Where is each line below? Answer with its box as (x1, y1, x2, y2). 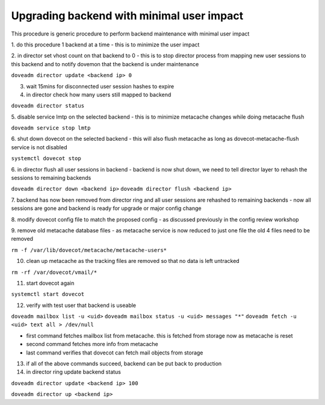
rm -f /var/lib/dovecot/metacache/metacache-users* (11, 247, 167, 253)
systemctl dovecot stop (11, 155, 81, 162)
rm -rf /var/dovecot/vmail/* (11, 268, 97, 276)
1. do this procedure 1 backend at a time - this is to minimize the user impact (11, 41, 200, 48)
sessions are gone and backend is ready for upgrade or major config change (11, 205, 202, 212)
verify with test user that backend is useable (26, 301, 137, 309)
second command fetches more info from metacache (26, 341, 159, 348)
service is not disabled (11, 143, 67, 150)
